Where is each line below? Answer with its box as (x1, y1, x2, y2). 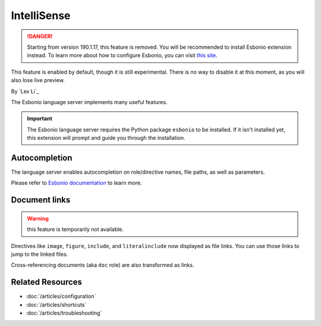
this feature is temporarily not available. (27, 226, 124, 233)
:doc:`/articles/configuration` (26, 293, 96, 300)
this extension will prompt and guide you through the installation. (27, 134, 185, 142)
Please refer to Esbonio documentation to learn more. (11, 179, 142, 187)
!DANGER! (27, 33, 53, 40)
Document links (11, 195, 71, 205)
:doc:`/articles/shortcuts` (26, 301, 87, 308)
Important (27, 115, 53, 122)
